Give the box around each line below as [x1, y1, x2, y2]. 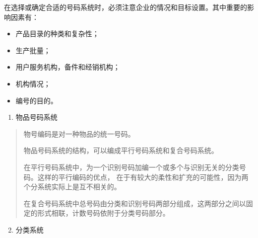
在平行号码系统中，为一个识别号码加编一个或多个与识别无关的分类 [23, 161, 239, 172]
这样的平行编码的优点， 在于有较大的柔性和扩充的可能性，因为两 [37, 171, 249, 182]
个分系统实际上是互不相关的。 [23, 181, 121, 192]
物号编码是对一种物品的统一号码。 [23, 128, 135, 139]
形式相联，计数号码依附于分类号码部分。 [37, 208, 170, 218]
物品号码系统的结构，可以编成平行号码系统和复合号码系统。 [23, 145, 218, 156]
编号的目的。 [15, 95, 58, 105]
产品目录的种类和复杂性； [15, 28, 99, 39]
